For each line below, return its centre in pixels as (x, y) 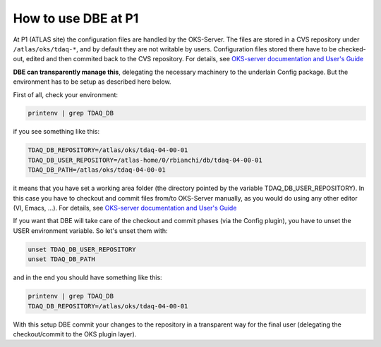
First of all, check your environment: (65, 94)
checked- (352, 49)
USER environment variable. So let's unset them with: (91, 231)
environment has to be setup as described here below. (92, 82)
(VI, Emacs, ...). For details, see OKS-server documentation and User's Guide (125, 208)
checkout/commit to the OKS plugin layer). (75, 334)
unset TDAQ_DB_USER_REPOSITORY (82, 249)
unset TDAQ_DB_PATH (61, 259)
